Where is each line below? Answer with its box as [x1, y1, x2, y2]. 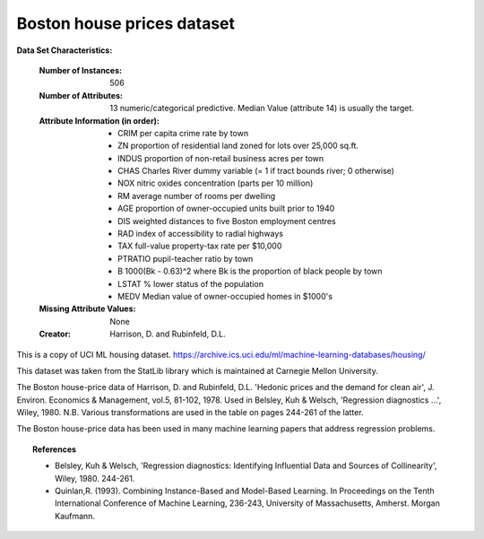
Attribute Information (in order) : [39, 115, 160, 126]
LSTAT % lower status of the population [117, 278, 264, 289]
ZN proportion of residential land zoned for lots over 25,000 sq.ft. [117, 140, 359, 152]
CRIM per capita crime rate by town [117, 127, 249, 138]
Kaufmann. [55, 510, 96, 521]
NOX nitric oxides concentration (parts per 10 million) [117, 178, 314, 188]
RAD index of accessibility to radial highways [117, 229, 284, 239]
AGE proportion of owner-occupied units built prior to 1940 [117, 203, 335, 214]
